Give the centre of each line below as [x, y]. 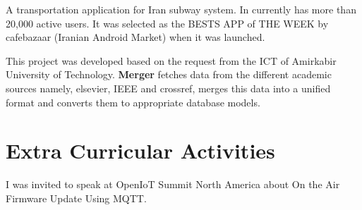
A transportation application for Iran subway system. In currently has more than [181, 9]
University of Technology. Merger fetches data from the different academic [169, 74]
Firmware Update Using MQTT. [76, 198]
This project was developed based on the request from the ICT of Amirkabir [171, 60]
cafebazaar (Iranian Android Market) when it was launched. [135, 37]
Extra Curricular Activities [140, 150]
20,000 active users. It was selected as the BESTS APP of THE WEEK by [167, 23]
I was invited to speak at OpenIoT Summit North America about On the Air [173, 184]
